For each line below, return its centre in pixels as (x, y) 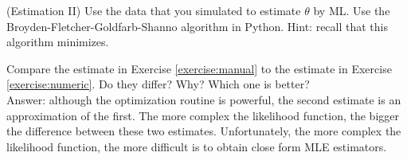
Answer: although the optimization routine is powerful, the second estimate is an (204, 99)
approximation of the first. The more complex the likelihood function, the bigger (203, 115)
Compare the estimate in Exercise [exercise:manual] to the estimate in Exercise (199, 68)
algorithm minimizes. (58, 42)
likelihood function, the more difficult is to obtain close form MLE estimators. (197, 146)
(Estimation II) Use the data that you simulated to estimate (154, 10)
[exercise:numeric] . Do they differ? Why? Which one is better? (158, 84)
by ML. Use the (352, 10)
